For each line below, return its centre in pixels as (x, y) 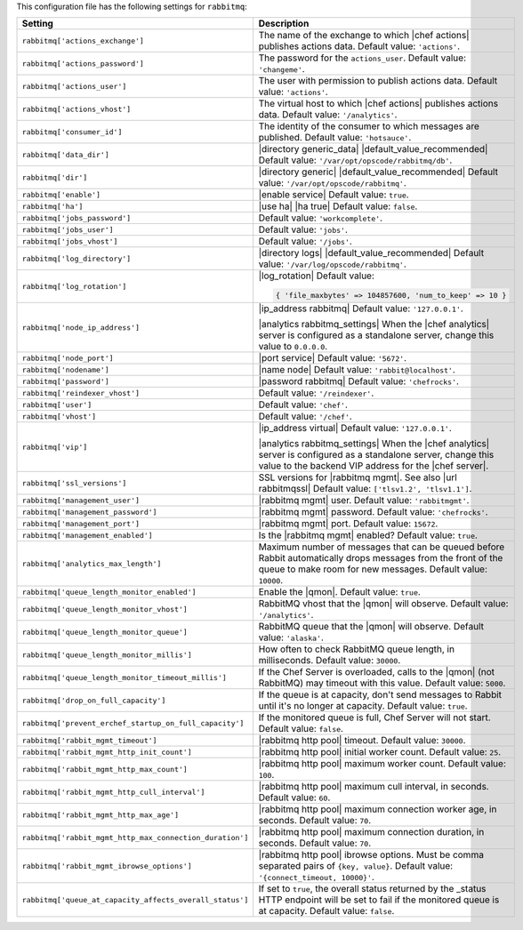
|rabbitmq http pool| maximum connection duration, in (371, 832)
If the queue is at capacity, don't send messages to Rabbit (380, 695)
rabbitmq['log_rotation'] (74, 286)
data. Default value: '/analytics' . (328, 115)
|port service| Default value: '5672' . (333, 358)
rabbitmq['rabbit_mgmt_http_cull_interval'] (113, 792)
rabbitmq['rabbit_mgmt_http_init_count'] (107, 752)
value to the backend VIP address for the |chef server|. (374, 466)
